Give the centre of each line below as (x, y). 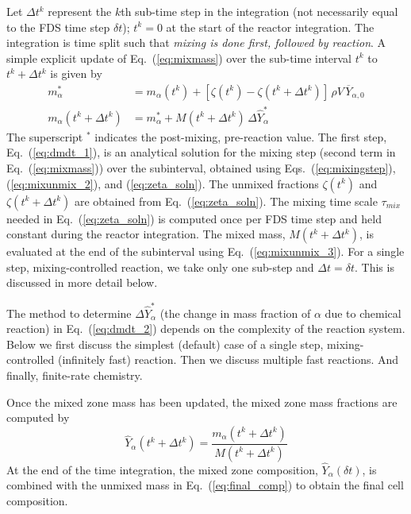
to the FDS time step (58, 27)
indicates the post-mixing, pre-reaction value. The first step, (241, 136)
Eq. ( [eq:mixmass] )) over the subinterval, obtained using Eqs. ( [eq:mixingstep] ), (201, 167)
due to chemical (363, 313)
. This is (374, 267)
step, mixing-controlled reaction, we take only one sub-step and (160, 267)
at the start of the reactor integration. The (270, 27)
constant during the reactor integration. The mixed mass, (146, 234)
